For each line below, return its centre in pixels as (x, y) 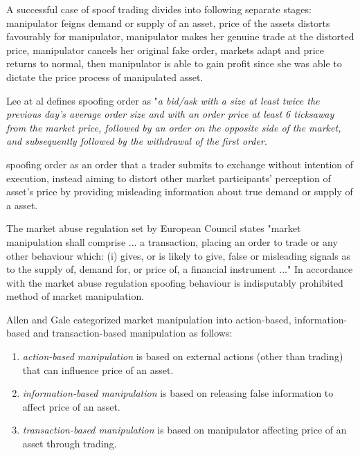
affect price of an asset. (71, 406)
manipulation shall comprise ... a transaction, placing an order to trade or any (172, 241)
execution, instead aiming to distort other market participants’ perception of (169, 178)
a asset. (22, 205)
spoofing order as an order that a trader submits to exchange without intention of (180, 164)
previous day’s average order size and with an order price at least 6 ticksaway (170, 114)
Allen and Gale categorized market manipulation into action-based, (149, 319)
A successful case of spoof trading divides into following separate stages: (159, 9)
